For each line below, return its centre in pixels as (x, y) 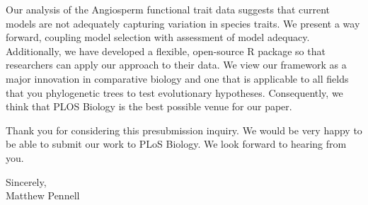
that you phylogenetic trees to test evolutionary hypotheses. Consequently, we (174, 92)
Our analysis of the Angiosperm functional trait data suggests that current (168, 9)
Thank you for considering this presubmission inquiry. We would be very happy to (184, 130)
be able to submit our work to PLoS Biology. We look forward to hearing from (176, 144)
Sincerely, (26, 181)
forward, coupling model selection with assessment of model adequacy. (158, 37)
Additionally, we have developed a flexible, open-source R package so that (166, 51)
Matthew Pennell (43, 195)
